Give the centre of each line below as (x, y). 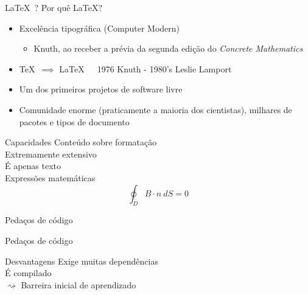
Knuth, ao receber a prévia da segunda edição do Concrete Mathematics (168, 48)
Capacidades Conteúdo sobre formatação (81, 142)
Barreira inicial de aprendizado (79, 284)
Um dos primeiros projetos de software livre (101, 89)
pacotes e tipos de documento (74, 121)
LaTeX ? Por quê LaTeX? (54, 7)
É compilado (28, 273)
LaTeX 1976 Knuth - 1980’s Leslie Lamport (145, 68)
